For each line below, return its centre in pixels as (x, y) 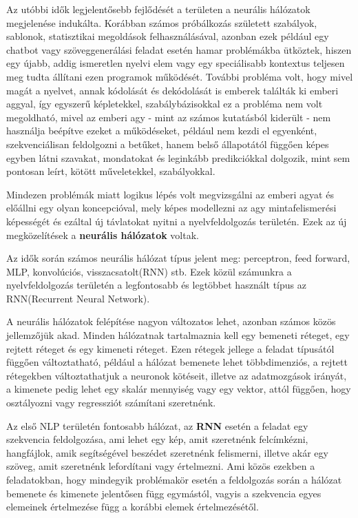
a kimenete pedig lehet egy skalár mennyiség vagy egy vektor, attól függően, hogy (179, 389)
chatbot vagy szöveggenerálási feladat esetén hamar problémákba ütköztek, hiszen (179, 49)
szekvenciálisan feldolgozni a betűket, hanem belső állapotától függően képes (168, 144)
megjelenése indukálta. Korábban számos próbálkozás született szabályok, (162, 22)
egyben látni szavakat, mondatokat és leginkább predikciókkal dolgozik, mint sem (178, 157)
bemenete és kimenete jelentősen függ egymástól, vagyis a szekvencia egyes (164, 493)
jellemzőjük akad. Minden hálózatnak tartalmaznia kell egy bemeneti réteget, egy (178, 335)
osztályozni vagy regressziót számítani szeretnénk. (111, 403)
